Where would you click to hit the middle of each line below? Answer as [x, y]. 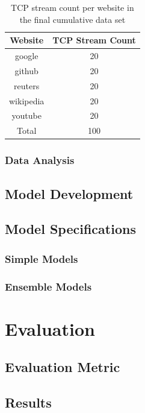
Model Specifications [70, 229]
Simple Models [42, 258]
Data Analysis [40, 160]
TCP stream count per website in [72, 7]
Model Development [69, 193]
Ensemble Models [48, 286]
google [26, 56]
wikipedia [27, 100]
